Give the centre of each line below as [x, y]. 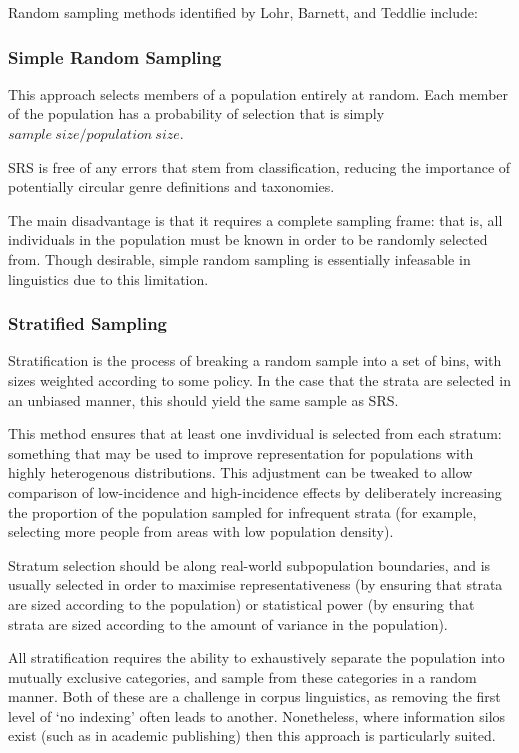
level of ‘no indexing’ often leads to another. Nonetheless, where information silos [257, 715]
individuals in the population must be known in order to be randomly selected [248, 239]
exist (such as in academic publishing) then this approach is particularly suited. [252, 735]
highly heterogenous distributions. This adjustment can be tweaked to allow [240, 472]
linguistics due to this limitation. [108, 278]
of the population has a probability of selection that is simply [196, 113]
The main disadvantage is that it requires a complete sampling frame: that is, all [255, 219]
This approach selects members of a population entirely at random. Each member [258, 93]
